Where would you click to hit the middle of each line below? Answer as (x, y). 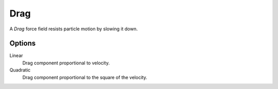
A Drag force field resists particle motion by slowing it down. (74, 29)
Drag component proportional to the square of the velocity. (85, 77)
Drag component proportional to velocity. (66, 63)
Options (23, 43)
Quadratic (20, 70)
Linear (16, 56)
